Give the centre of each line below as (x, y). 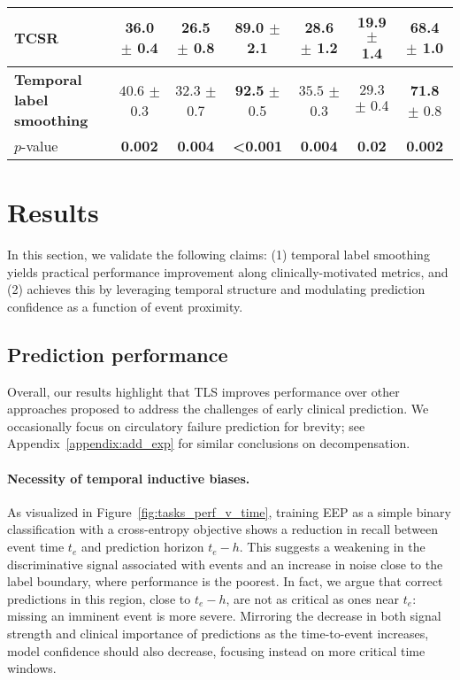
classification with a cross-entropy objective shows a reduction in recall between (223, 529)
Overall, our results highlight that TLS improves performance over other (203, 391)
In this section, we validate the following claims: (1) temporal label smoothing (218, 255)
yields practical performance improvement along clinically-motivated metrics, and (228, 271)
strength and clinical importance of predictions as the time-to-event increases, (218, 634)
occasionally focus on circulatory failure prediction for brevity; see (186, 425)
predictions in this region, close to (99, 598)
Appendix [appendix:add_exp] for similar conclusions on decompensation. (209, 443)
